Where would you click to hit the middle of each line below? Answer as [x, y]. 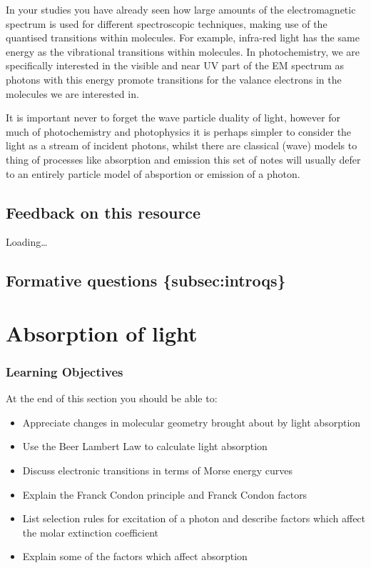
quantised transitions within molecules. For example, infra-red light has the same [183, 38]
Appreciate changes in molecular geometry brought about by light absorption [192, 422]
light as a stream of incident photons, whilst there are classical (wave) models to [182, 145]
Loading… [27, 242]
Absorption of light [102, 333]
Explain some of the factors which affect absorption [135, 556]
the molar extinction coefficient [90, 532]
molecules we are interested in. [72, 93]
